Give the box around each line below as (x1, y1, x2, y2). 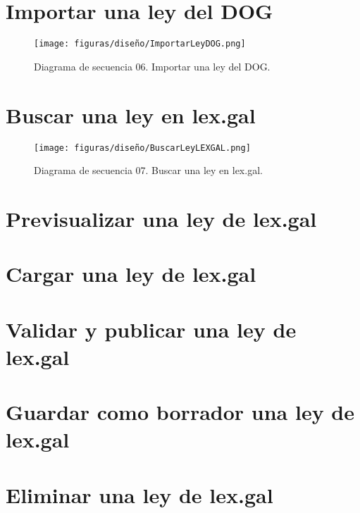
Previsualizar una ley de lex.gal (6, 204, 317, 233)
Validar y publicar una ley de (6, 314, 297, 343)
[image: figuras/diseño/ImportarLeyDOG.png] (34, 39, 246, 49)
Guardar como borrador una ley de (6, 397, 355, 426)
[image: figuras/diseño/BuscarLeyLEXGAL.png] (34, 142, 251, 153)
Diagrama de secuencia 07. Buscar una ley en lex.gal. (34, 163, 263, 178)
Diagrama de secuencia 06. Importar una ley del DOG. (34, 58, 271, 73)
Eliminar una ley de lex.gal (6, 480, 273, 509)
